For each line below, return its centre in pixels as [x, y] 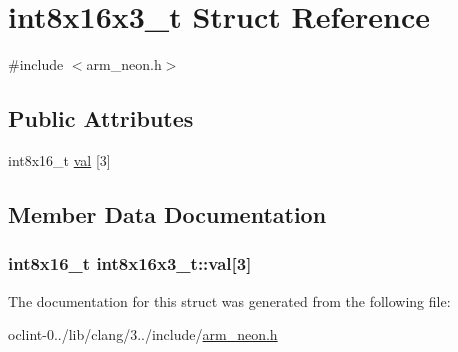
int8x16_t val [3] [59, 159]
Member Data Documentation [167, 213]
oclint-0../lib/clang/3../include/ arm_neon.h [143, 334]
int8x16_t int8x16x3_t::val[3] [130, 263]
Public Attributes [101, 118]
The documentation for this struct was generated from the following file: [229, 300]
